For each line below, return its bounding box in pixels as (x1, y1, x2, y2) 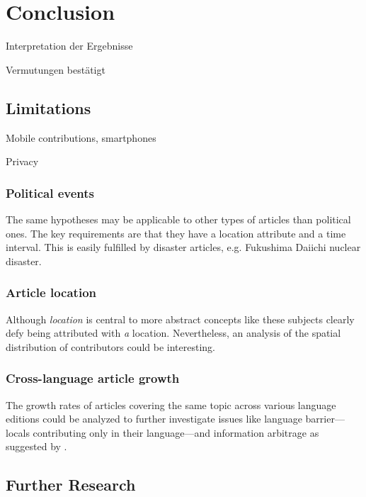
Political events (6, 184, 95, 201)
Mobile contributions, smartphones (6, 130, 156, 145)
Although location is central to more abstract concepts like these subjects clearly (6, 311, 355, 326)
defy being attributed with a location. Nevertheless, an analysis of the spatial (6, 325, 341, 340)
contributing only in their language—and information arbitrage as (33, 425, 319, 440)
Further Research (6, 474, 136, 496)
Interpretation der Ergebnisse (6, 38, 133, 53)
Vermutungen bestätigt (6, 62, 105, 77)
